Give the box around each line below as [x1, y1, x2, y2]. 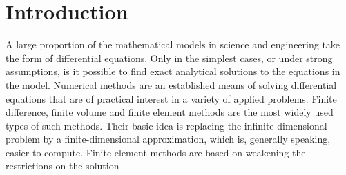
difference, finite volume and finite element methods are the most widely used [6, 105, 334, 119]
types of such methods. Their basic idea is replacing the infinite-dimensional [6, 118, 327, 132]
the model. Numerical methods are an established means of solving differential [6, 77, 337, 92]
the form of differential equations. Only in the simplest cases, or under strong [6, 50, 333, 65]
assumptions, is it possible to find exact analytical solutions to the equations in [6, 64, 340, 79]
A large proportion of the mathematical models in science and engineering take [6, 37, 340, 52]
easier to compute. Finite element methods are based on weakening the [6, 145, 306, 159]
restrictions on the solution [6, 158, 119, 173]
